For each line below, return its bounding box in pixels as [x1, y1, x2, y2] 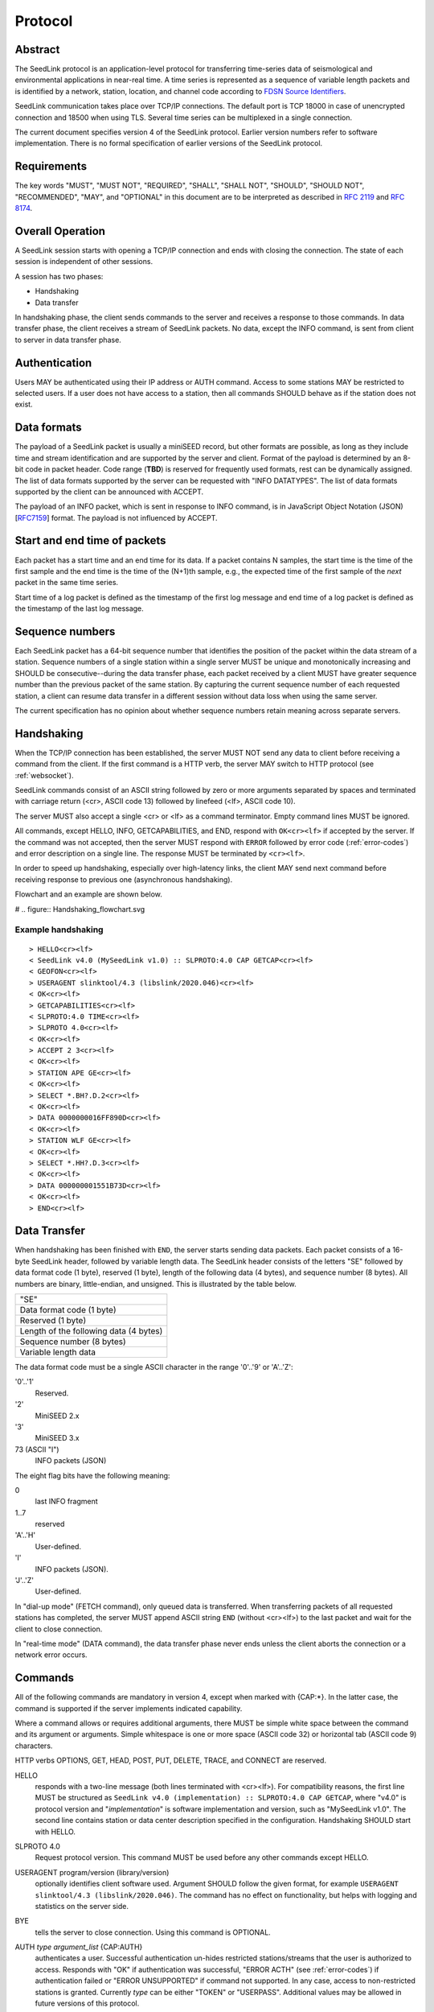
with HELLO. [35, 1827, 76, 1837]
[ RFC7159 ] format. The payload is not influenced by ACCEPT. [14, 513, 218, 522]
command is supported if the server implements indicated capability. [14, 1703, 243, 1713]
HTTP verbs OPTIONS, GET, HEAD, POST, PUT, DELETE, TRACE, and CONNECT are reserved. [14, 1755, 327, 1766]
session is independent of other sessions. [14, 257, 153, 266]
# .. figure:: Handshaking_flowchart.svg [14, 904, 145, 913]
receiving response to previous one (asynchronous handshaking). [14, 874, 233, 884]
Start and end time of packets [14, 534, 166, 547]
